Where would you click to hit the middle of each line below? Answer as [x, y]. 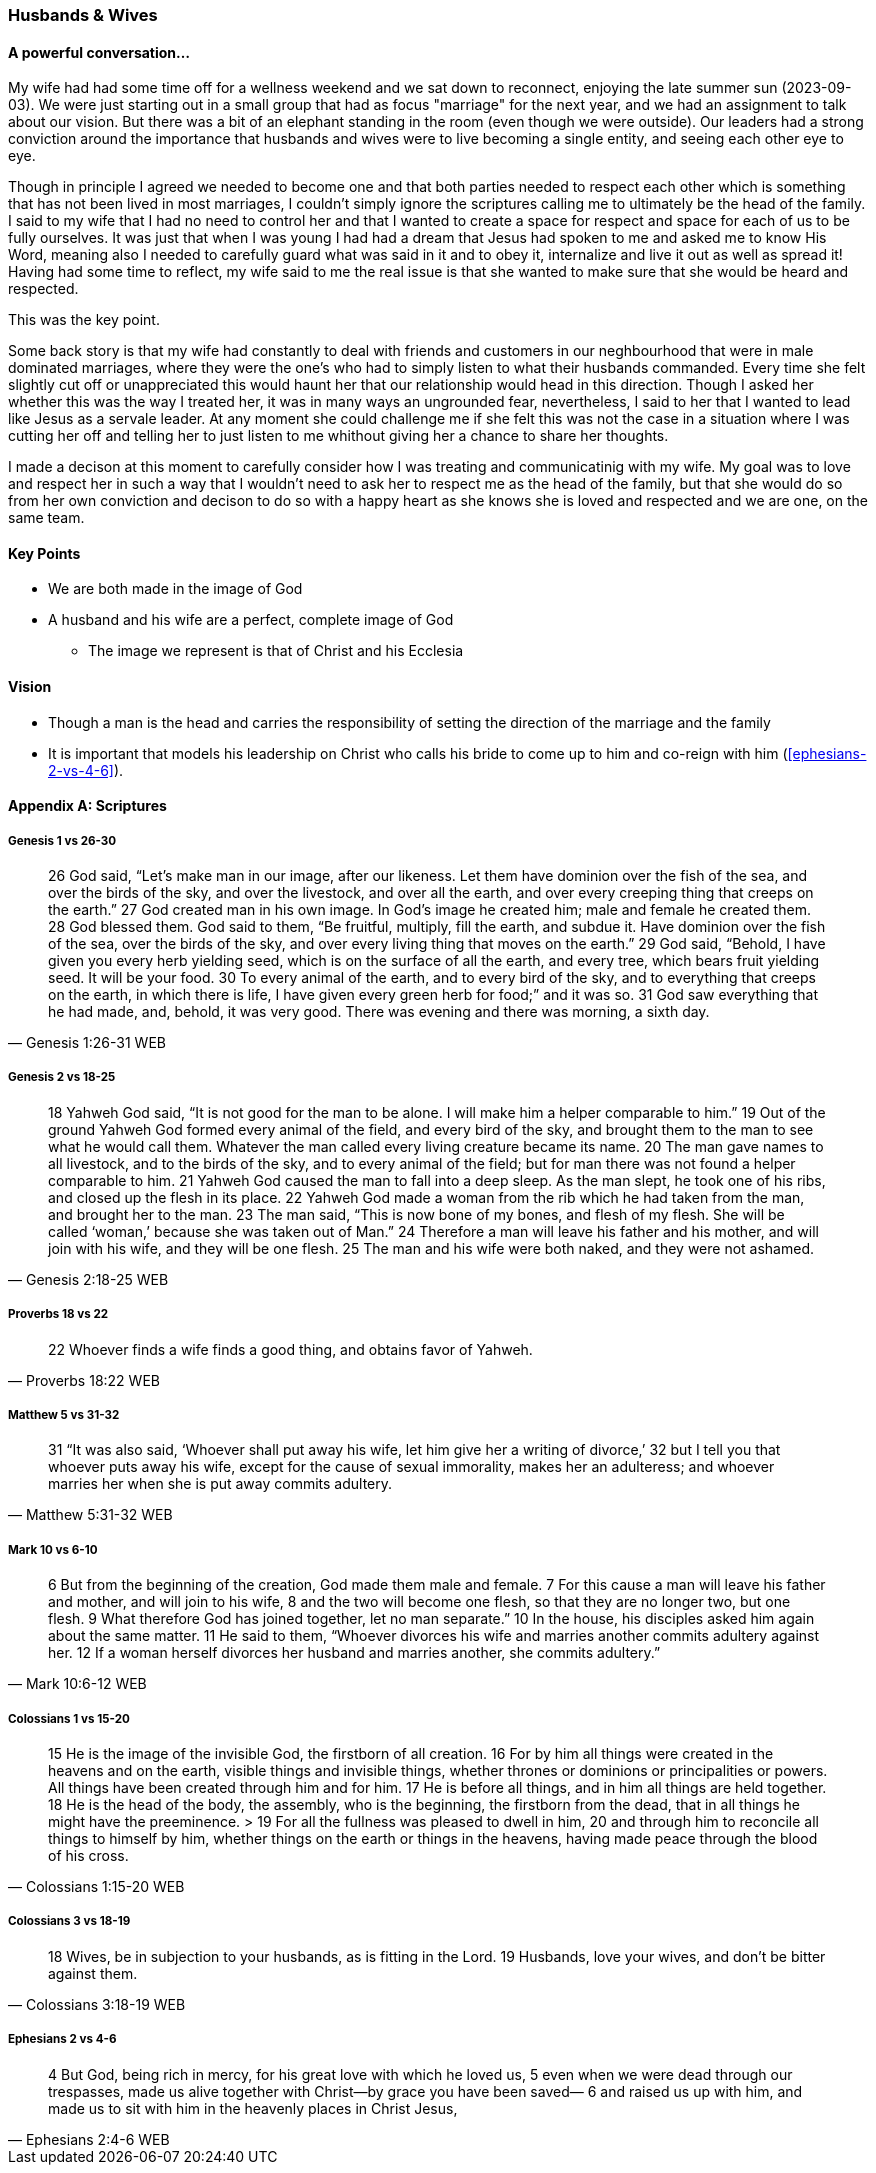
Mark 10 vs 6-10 [53, 1549]
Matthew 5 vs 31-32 [64, 1415]
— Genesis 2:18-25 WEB [88, 1279]
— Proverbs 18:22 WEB [84, 1380]
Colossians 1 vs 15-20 [69, 1718]
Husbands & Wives [83, 15]
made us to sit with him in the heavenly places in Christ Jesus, [253, 2108]
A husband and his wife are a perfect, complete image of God [251, 620]
